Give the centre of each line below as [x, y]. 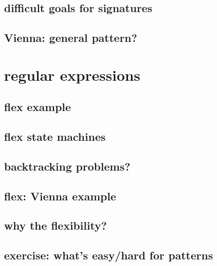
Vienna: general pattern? [71, 38]
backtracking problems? [67, 166]
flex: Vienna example [60, 196]
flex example [38, 107]
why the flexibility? [56, 225]
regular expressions [72, 74]
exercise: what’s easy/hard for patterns [108, 255]
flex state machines [55, 137]
